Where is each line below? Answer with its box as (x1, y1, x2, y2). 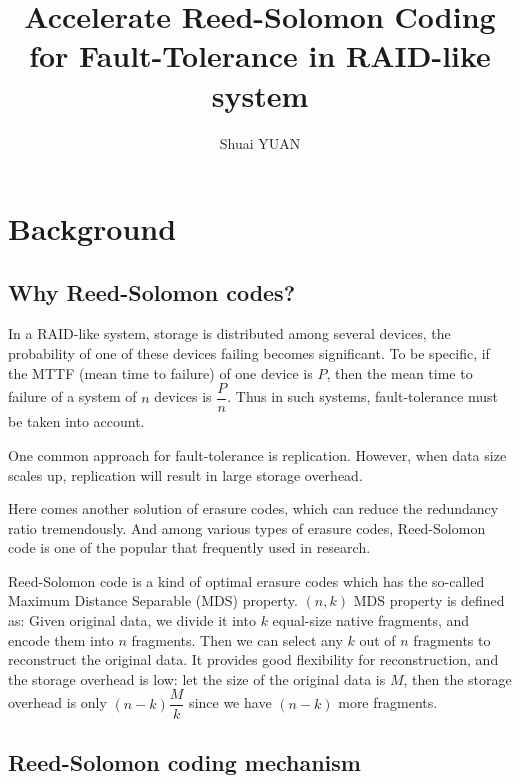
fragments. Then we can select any (131, 629, 343, 650)
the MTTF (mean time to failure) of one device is (8, 362, 313, 383)
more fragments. (338, 692, 438, 713)
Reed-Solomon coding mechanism (8, 746, 361, 777)
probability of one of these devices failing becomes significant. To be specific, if (8, 343, 490, 364)
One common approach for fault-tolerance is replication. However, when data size (8, 444, 507, 465)
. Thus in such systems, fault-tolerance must (227, 386, 498, 407)
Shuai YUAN (219, 132, 301, 153)
